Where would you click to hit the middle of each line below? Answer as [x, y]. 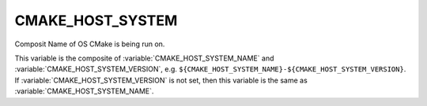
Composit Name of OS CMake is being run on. [90, 44]
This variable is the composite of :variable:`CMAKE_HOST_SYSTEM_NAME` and [144, 58]
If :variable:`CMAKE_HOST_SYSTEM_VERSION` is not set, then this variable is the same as [161, 80]
